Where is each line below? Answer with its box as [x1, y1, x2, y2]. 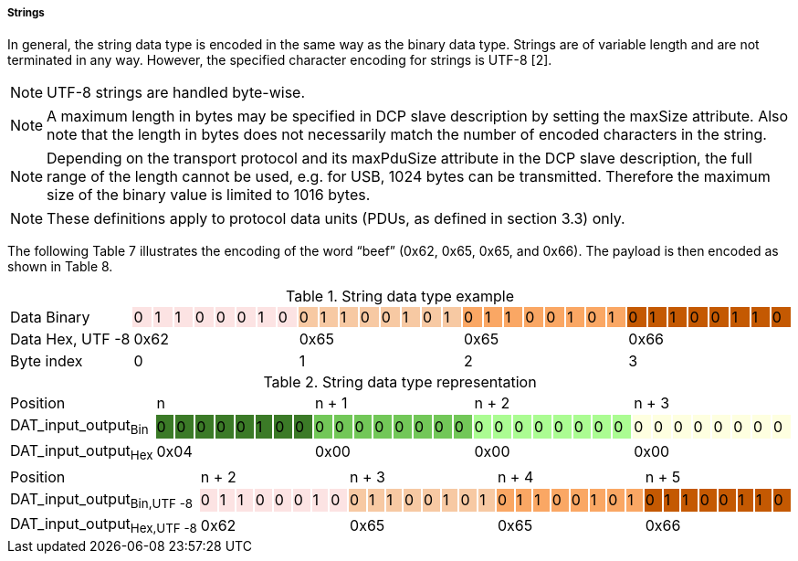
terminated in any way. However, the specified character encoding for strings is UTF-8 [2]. [7, 52, 552, 69]
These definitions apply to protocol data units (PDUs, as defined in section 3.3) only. [47, 209, 625, 228]
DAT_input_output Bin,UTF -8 [10, 489, 194, 511]
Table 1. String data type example [285, 287, 515, 306]
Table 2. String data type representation [263, 373, 537, 392]
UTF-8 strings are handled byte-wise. [47, 83, 306, 102]
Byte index [10, 352, 83, 371]
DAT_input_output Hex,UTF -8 [10, 513, 197, 536]
